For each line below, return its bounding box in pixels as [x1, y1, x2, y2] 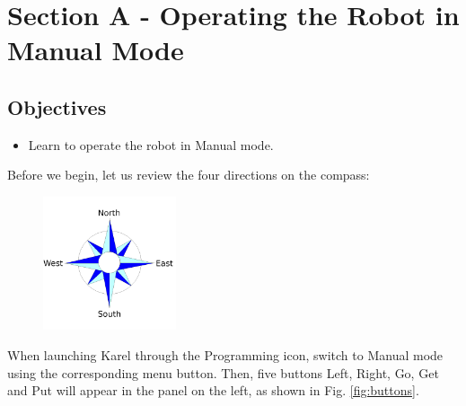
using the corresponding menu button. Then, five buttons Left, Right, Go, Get [7, 363, 439, 382]
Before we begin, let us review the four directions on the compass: [7, 165, 370, 184]
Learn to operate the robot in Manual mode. [28, 135, 274, 154]
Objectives [7, 93, 107, 120]
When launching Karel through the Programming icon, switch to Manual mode [7, 345, 444, 364]
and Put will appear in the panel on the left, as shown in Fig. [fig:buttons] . [7, 381, 419, 400]
